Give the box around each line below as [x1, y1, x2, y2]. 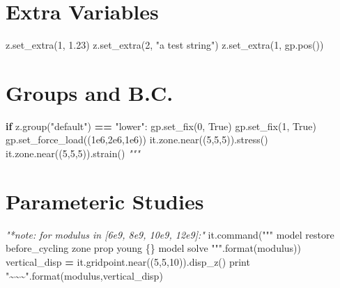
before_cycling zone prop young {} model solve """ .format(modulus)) [6, 241, 302, 255]
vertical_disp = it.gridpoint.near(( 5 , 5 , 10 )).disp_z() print [6, 254, 250, 269]
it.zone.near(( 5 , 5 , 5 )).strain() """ [6, 146, 140, 161]
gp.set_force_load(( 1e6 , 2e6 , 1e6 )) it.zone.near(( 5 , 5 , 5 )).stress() [6, 132, 268, 147]
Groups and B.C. [6, 78, 173, 106]
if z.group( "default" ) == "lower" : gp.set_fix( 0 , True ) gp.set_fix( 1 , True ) [6, 118, 316, 133]
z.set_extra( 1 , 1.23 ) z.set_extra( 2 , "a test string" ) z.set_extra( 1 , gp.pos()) [6, 38, 324, 52]
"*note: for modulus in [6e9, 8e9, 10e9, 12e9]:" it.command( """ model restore [6, 227, 334, 241]
